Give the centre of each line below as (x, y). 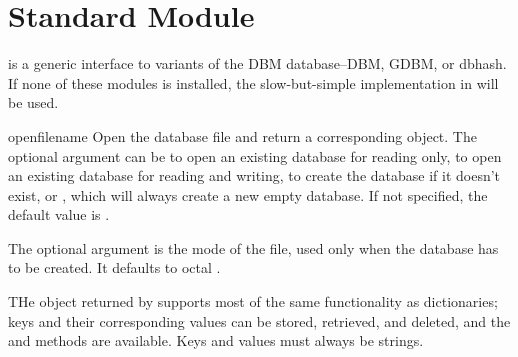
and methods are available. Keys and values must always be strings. (216, 340)
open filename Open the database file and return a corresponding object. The (242, 135)
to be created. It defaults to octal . (114, 267)
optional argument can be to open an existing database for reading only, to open (255, 155)
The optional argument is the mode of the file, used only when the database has (253, 247)
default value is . (59, 214)
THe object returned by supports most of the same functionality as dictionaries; (253, 301)
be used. (33, 102)
